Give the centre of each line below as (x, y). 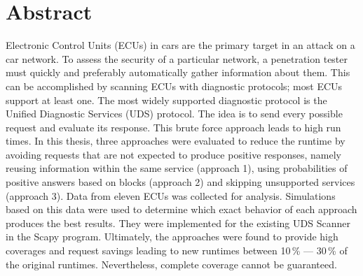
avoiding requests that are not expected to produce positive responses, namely (173, 154)
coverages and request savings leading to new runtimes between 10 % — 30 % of (177, 250)
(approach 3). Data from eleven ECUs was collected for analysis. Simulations (171, 195)
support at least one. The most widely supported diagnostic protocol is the (166, 100)
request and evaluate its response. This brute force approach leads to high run (173, 127)
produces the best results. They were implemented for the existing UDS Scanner (178, 223)
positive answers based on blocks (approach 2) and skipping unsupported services (180, 182)
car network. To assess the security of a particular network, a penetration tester (177, 58)
